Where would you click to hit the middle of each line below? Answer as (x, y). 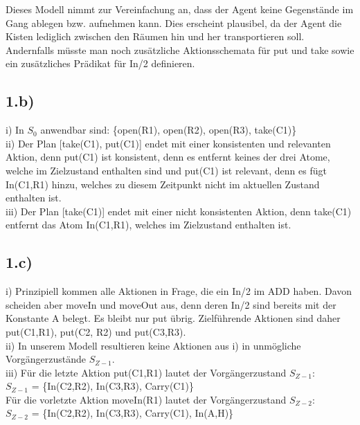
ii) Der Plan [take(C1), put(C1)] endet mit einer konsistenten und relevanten (168, 143)
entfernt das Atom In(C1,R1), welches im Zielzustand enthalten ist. (148, 225)
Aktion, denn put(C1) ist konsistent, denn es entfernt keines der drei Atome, (168, 157)
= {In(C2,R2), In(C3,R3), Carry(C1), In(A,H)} (133, 413)
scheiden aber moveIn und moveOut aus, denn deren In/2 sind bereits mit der (171, 304)
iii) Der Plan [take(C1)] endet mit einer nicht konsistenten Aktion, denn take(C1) (179, 211)
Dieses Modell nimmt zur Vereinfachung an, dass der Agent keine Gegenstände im (180, 9)
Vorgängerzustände (46, 359)
